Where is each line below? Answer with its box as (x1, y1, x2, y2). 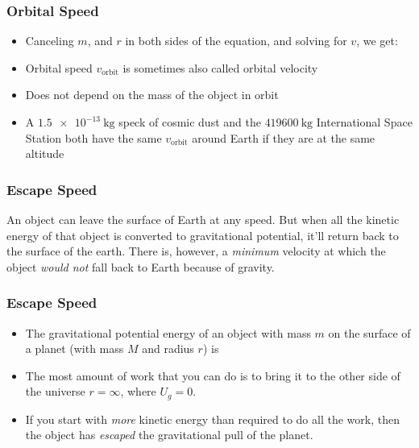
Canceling (25, 32, 74, 49)
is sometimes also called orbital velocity (122, 59, 318, 76)
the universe (25, 383, 85, 400)
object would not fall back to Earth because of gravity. (6, 258, 275, 275)
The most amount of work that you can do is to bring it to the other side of (25, 367, 400, 384)
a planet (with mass (25, 340, 124, 357)
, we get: (356, 32, 398, 49)
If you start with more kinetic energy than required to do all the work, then (25, 410, 400, 427)
